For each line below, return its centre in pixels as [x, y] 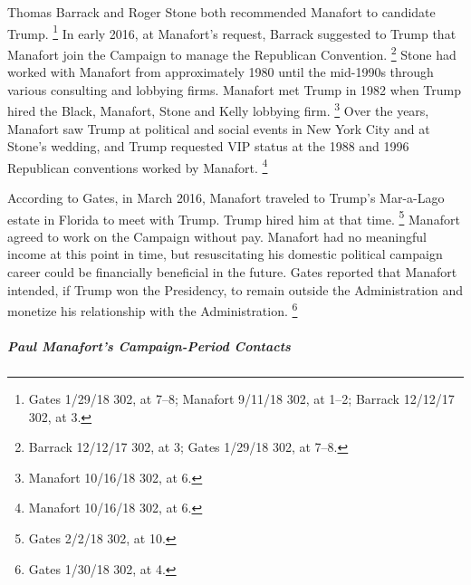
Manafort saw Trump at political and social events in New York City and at [219, 128]
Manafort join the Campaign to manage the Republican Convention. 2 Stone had [232, 53]
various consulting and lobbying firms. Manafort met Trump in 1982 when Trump [234, 89]
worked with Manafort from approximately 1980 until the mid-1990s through [221, 72]
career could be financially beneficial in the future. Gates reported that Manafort [232, 272]
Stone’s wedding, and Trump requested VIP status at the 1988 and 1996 [208, 146]
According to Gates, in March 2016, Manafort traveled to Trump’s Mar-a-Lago [226, 197]
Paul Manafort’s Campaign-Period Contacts [149, 346]
